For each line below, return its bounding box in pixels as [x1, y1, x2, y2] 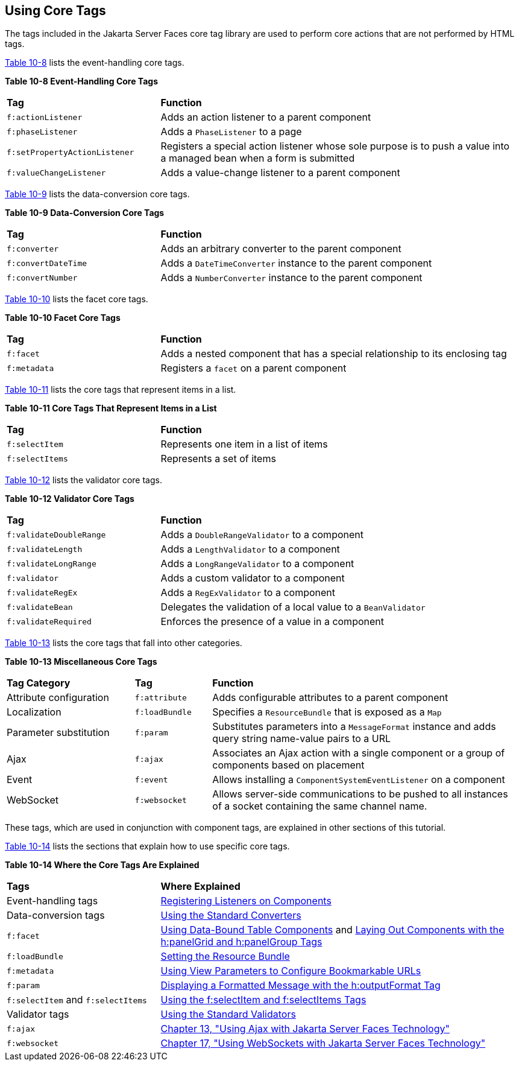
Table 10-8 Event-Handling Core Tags [5, 76, 159, 87]
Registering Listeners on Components [160, 895, 332, 907]
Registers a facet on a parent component [160, 362, 347, 375]
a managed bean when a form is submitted [160, 152, 355, 165]
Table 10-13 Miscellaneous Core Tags [5, 656, 157, 667]
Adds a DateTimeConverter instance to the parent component [160, 257, 432, 270]
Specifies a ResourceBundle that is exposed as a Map [212, 706, 442, 719]
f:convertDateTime [7, 258, 87, 268]
